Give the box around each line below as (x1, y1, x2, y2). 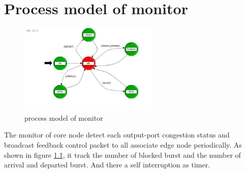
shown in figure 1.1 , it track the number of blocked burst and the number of (4, 149, 241, 160)
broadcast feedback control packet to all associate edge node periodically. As (4, 140, 242, 150)
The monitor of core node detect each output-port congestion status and (4, 129, 230, 140)
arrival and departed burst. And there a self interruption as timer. (4, 159, 210, 170)
